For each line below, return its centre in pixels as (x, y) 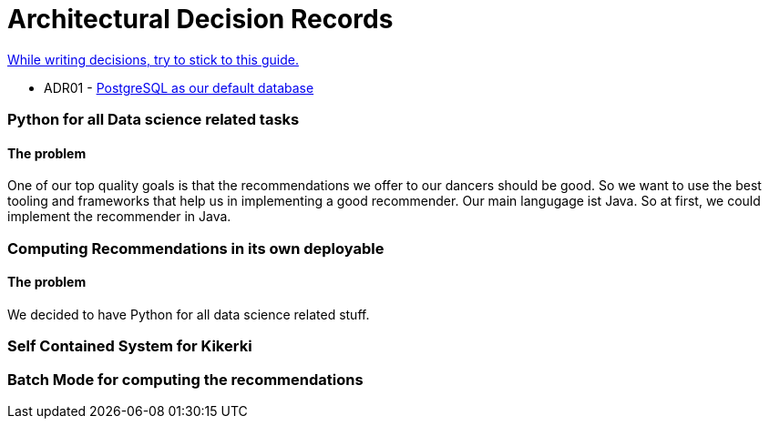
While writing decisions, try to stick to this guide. (153, 59)
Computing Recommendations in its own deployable (196, 248)
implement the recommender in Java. (119, 217)
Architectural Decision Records (200, 19)
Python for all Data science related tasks (154, 120)
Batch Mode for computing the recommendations (185, 379)
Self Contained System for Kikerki (130, 346)
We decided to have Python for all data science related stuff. (189, 314)
